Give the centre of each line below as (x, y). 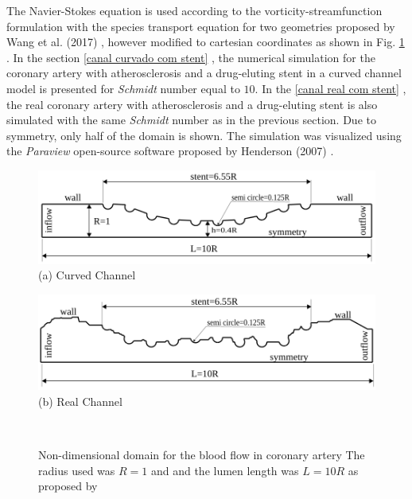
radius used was (77, 470)
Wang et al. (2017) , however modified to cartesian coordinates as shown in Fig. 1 (206, 42)
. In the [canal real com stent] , (330, 88)
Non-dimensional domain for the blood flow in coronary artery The (202, 454)
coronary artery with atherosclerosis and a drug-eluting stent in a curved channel (204, 73)
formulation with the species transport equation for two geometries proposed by (201, 26)
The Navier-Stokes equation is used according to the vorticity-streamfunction (194, 10)
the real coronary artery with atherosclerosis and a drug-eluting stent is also (192, 104)
